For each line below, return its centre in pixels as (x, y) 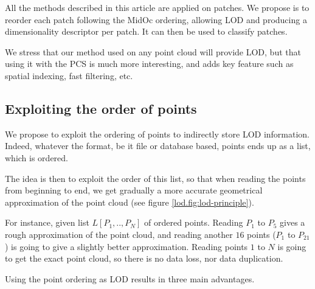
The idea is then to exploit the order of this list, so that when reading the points (155, 178)
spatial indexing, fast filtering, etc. (69, 75)
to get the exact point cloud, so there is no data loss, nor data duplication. (144, 258)
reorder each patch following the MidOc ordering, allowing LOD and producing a (156, 19)
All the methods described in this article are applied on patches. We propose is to (157, 7)
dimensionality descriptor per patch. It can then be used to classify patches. (146, 31)
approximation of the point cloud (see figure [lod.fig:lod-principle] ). (130, 202)
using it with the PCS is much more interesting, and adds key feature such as (149, 64)
